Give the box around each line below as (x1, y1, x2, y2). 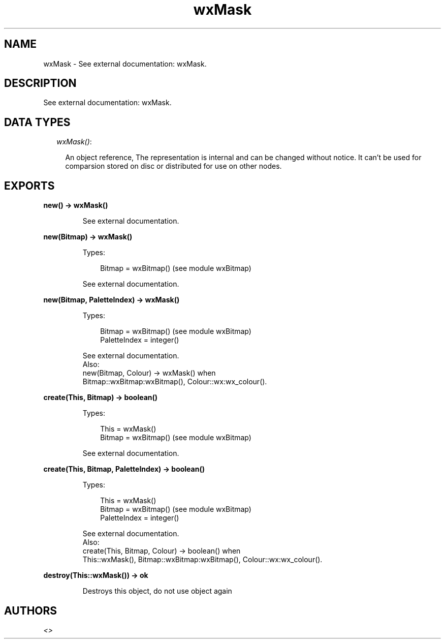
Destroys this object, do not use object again (82, 587, 232, 596)
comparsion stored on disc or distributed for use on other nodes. (65, 162, 282, 171)
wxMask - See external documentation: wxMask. (43, 59, 207, 68)
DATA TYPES (4, 115, 71, 129)
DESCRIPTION (4, 77, 77, 90)
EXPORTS (4, 179, 55, 192)
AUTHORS (4, 604, 57, 617)
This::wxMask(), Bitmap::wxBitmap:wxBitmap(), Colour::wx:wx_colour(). (82, 555, 323, 564)
